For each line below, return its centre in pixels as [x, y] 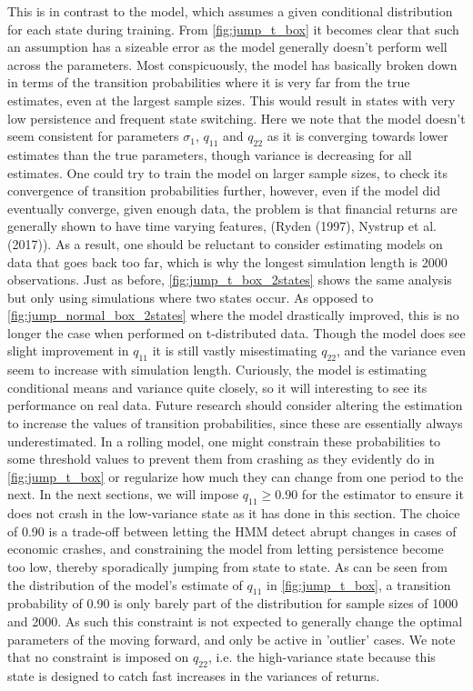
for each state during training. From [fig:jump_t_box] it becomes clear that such [233, 29]
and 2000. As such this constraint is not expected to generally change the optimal [235, 621]
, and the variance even [401, 351]
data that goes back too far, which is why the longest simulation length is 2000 [227, 261]
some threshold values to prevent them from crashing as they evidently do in [221, 459]
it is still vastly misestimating [235, 351]
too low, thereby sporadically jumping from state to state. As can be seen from [227, 567]
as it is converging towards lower [357, 136]
